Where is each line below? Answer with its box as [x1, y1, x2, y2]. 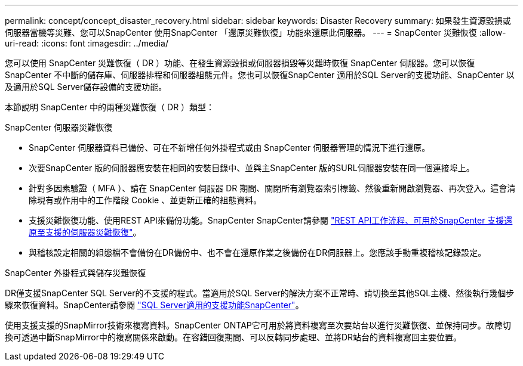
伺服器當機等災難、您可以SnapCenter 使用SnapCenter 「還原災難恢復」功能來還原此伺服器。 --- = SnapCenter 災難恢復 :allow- [5, 27, 506, 38]
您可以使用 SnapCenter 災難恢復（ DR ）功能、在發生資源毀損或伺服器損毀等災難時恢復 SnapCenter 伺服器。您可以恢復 [5, 58, 475, 68]
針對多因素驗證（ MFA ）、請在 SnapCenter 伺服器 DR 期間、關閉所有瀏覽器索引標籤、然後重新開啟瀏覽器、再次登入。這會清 [29, 183, 516, 193]
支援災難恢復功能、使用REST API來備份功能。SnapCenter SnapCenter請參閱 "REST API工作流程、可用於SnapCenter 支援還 [29, 215, 513, 225]
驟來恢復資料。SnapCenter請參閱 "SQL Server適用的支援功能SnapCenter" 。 [5, 300, 304, 310]
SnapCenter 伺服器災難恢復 [5, 122, 113, 132]
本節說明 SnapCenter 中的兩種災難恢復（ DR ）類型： [5, 102, 215, 112]
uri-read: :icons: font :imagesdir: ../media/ [5, 38, 168, 48]
